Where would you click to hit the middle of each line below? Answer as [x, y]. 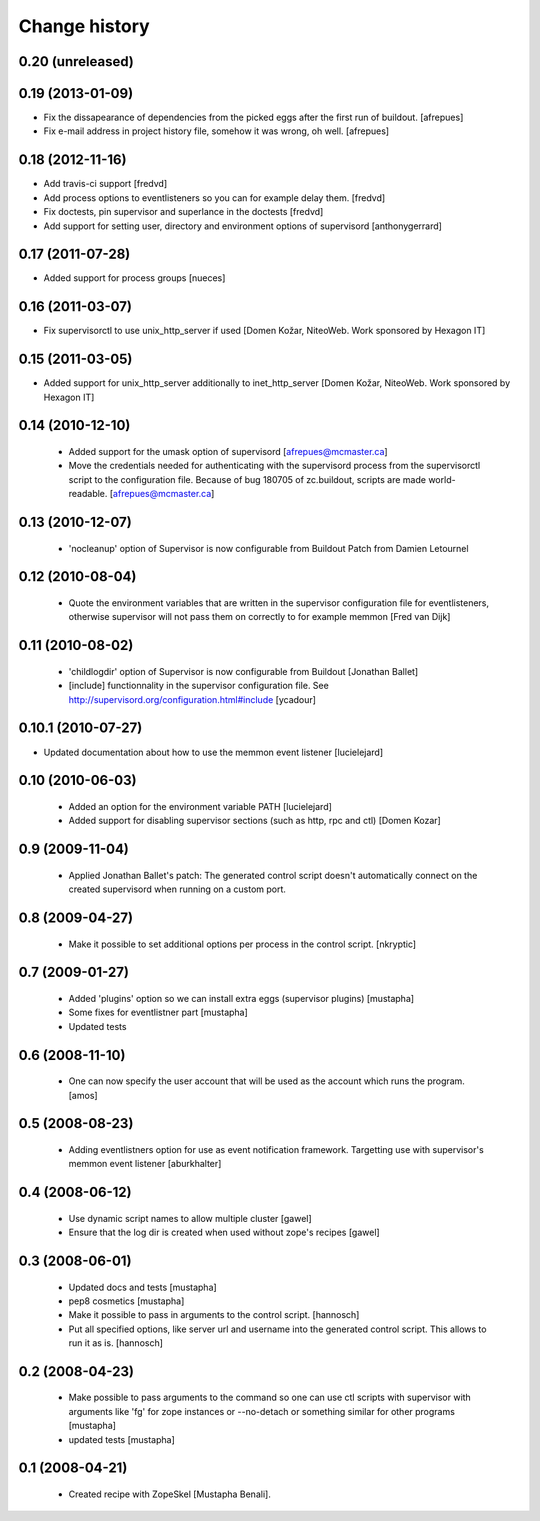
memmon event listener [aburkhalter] [145, 1164]
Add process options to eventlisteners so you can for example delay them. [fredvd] [214, 197]
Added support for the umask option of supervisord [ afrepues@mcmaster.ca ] [228, 452]
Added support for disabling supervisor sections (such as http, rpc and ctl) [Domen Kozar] [255, 821]
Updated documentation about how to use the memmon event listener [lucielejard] [213, 752]
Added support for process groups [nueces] [134, 278]
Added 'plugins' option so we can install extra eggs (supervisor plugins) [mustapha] [241, 998]
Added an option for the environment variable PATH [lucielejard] [200, 806]
